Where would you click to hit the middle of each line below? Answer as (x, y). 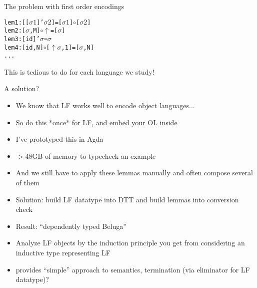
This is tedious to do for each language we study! (79, 71)
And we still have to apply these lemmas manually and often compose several (134, 173)
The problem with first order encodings (64, 6)
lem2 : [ (15, 31)
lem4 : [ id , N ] (24, 47)
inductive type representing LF (63, 252)
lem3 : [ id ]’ (22, 39)
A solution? (22, 88)
